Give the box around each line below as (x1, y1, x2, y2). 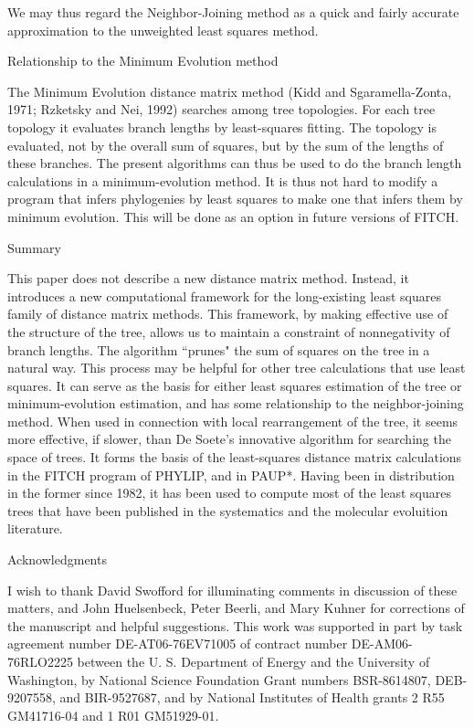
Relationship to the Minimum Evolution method (7, 51, 279, 70)
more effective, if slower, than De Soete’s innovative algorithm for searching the (7, 429, 451, 448)
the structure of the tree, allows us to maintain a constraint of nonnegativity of (7, 322, 450, 341)
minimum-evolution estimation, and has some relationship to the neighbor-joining (7, 394, 464, 413)
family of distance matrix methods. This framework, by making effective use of (7, 304, 448, 323)
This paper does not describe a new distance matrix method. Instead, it (7, 269, 409, 288)
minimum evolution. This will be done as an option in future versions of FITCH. (7, 206, 459, 226)
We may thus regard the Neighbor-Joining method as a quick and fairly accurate (7, 3, 459, 21)
